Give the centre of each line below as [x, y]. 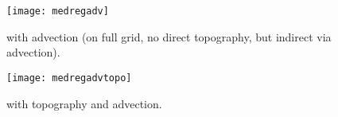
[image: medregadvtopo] [69, 78]
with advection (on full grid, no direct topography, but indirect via [169, 36]
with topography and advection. [84, 103]
